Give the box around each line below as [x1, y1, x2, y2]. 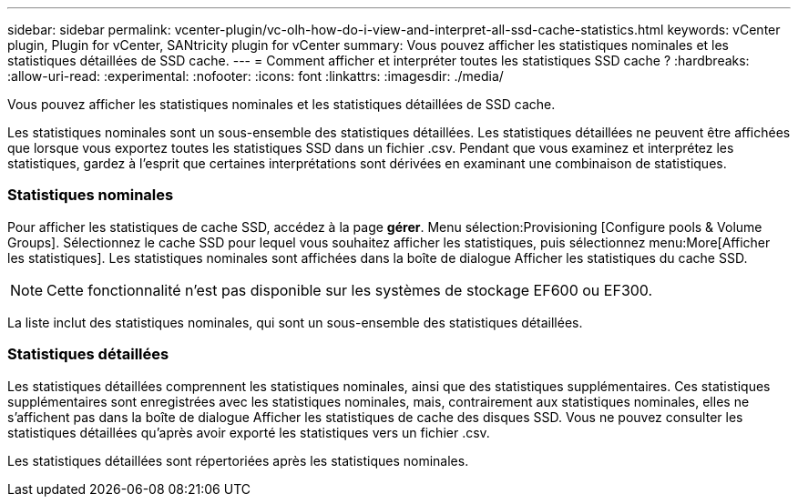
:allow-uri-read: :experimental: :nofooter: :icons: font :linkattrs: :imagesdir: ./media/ [7, 68, 504, 84]
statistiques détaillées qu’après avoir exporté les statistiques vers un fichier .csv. [7, 424, 490, 440]
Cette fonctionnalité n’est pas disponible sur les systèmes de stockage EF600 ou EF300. [46, 280, 653, 299]
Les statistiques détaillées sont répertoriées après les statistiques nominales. [7, 452, 469, 469]
